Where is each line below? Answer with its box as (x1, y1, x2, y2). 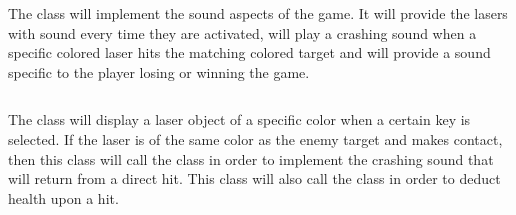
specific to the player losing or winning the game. (8, 61, 310, 82)
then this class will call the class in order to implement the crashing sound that (8, 148, 494, 169)
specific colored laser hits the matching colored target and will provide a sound (8, 42, 491, 63)
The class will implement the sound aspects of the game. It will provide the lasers (8, 3, 508, 23)
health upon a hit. (8, 187, 119, 208)
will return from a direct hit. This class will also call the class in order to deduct (8, 168, 501, 189)
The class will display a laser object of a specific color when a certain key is (8, 109, 471, 130)
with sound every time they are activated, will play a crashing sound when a (8, 22, 477, 43)
